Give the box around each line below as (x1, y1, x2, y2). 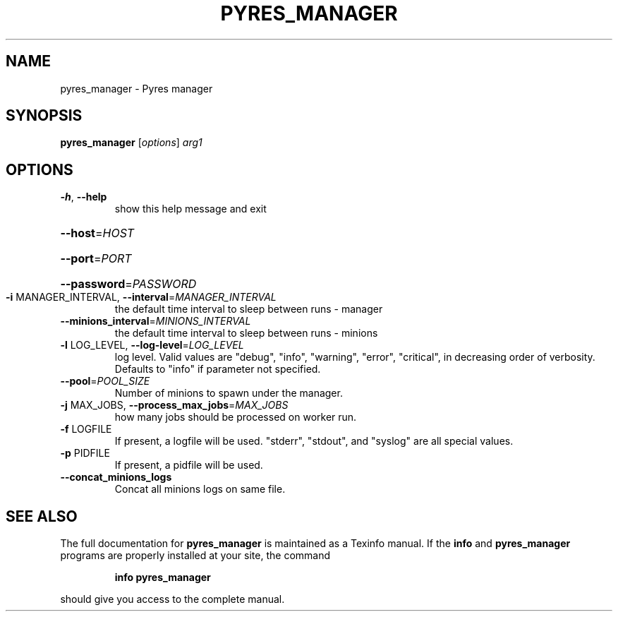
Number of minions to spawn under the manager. (114, 387, 343, 400)
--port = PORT (60, 251, 132, 266)
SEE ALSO (6, 507, 78, 525)
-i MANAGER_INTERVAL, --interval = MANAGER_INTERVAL (6, 291, 277, 304)
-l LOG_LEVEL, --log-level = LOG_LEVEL (60, 339, 244, 352)
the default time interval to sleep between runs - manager (114, 303, 383, 316)
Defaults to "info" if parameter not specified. (114, 363, 321, 376)
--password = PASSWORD (60, 277, 197, 292)
